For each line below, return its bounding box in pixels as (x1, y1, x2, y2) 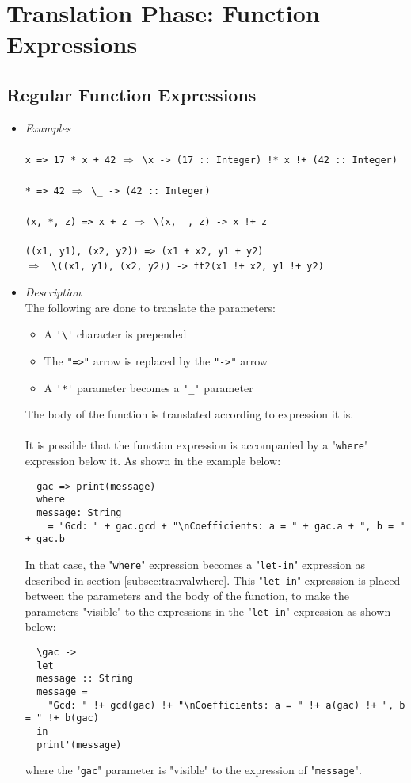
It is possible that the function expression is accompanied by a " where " (25, 437, 369, 453)
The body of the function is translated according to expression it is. (25, 406, 354, 422)
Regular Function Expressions (6, 82, 257, 106)
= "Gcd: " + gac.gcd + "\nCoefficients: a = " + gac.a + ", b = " (48, 520, 405, 532)
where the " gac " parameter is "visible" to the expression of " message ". (25, 762, 362, 778)
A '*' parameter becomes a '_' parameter (44, 379, 253, 395)
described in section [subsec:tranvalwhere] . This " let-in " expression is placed (25, 571, 401, 588)
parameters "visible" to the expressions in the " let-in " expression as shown (25, 602, 391, 619)
